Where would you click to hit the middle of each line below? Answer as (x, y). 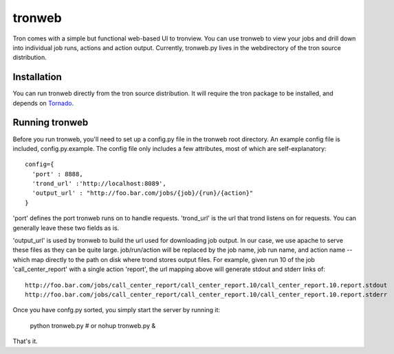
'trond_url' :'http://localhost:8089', (99, 184)
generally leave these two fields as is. (66, 228)
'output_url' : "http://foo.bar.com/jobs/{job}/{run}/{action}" (143, 193)
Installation (37, 77)
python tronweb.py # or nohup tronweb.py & (93, 325)
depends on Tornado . (43, 103)
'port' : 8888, (57, 174)
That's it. (25, 341)
